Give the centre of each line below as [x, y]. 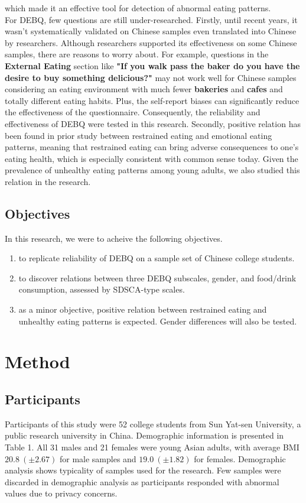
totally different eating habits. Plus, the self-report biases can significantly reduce [152, 100]
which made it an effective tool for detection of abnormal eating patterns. [138, 8]
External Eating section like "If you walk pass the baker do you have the [152, 65]
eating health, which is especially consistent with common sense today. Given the [152, 158]
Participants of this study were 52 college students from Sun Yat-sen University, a [153, 424]
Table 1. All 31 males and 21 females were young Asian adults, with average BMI [152, 447]
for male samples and [98, 458]
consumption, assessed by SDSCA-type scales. [102, 289]
